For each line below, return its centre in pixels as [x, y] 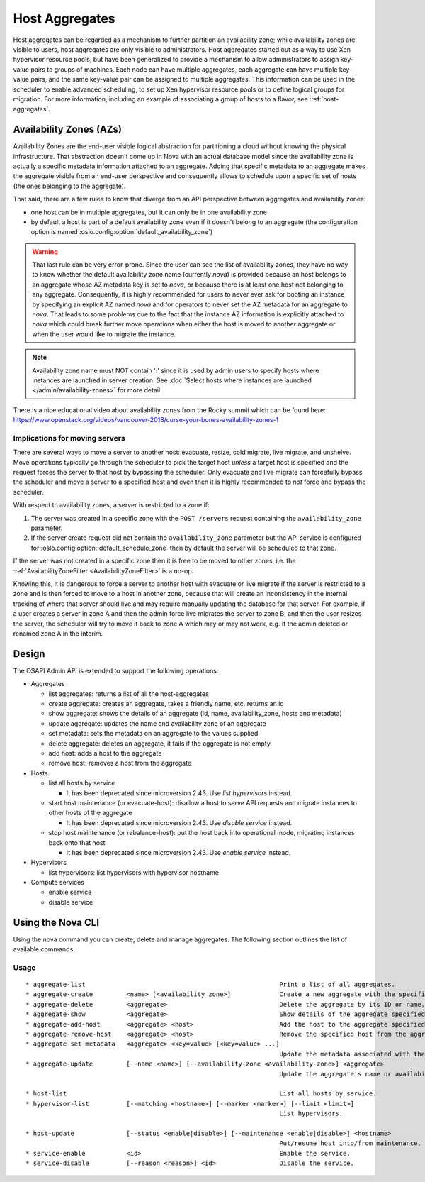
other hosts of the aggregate [90, 813]
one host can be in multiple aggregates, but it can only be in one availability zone [149, 212]
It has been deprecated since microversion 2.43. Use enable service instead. [178, 852]
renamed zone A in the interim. [58, 633]
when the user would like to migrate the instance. [104, 334]
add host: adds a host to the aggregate [105, 753]
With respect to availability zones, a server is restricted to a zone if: [111, 505]
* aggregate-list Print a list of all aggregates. [211, 985]
